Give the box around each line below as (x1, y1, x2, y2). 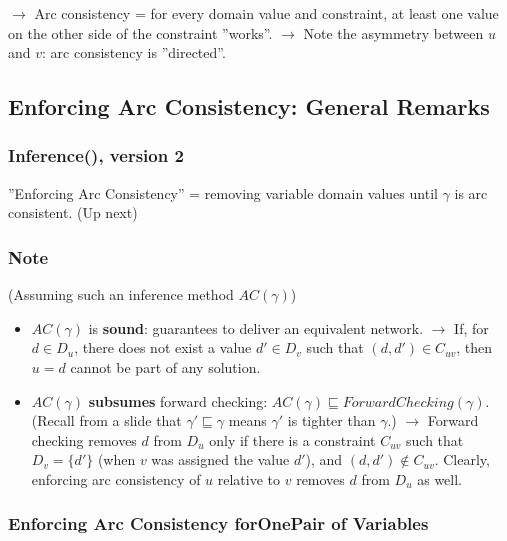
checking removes (31, 429, 137, 450)
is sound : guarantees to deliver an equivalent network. (88, 317, 424, 338)
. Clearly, (434, 449, 490, 470)
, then (456, 337, 493, 358)
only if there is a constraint (209, 429, 376, 450)
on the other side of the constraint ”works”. (8, 22, 273, 43)
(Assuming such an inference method (8, 284, 234, 305)
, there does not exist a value (74, 337, 252, 358)
